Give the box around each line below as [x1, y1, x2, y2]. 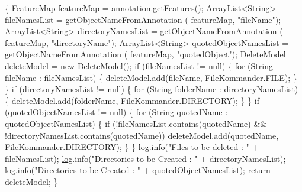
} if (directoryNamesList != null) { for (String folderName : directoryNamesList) [5, 83, 298, 95]
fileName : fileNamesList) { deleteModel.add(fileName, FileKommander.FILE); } [5, 71, 297, 83]
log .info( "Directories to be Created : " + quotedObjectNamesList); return [5, 164, 271, 176]
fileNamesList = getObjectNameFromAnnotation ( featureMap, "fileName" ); [5, 13, 281, 25]
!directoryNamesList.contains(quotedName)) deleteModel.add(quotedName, [5, 129, 279, 141]
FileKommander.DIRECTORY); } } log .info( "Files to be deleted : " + [5, 141, 259, 153]
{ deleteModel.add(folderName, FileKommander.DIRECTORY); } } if [5, 94, 260, 106]
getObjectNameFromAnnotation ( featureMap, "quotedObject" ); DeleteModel [5, 48, 286, 60]
